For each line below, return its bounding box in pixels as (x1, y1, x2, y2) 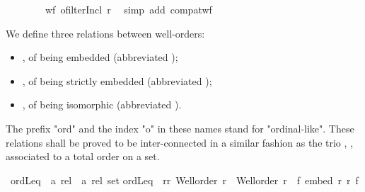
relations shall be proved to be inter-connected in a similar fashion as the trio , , (6, 135, 353, 149)
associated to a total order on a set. (6, 149, 160, 164)
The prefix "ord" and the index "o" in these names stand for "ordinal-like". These (6, 120, 354, 135)
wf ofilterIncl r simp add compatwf (45, 2, 212, 16)
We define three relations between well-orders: (6, 26, 205, 40)
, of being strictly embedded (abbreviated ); (22, 73, 212, 88)
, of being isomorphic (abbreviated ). (22, 97, 182, 112)
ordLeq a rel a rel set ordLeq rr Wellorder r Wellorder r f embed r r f (10, 172, 359, 187)
